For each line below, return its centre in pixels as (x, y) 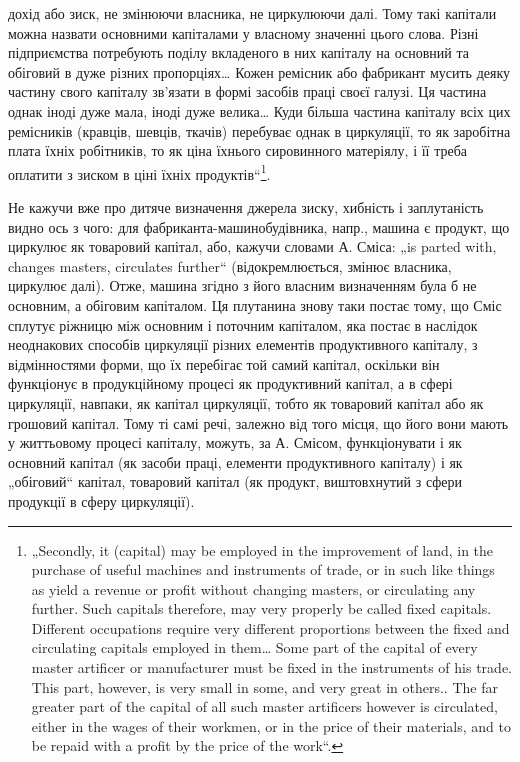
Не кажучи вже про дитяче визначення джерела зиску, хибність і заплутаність (246, 207)
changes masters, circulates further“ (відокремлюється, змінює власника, (230, 265)
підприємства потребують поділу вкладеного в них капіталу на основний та (238, 52)
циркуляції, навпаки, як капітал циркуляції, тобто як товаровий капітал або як (246, 402)
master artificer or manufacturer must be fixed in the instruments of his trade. (271, 667)
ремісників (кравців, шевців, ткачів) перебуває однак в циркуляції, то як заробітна (259, 130)
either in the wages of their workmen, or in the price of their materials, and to (271, 725)
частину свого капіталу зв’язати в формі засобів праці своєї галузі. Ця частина (247, 91)
